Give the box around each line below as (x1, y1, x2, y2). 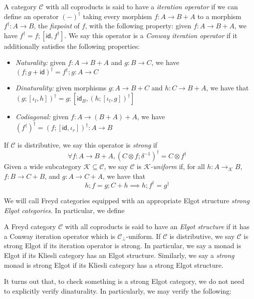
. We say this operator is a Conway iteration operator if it (64, 30, 237, 40)
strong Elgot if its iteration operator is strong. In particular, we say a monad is (4, 240, 241, 251)
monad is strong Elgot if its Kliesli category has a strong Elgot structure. (4, 259, 224, 270)
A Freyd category (4, 221, 56, 232)
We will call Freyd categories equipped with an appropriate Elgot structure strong (4, 195, 250, 205)
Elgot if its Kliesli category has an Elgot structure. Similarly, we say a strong (4, 250, 234, 260)
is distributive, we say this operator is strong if (17, 140, 158, 150)
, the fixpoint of (34, 21, 80, 31)
